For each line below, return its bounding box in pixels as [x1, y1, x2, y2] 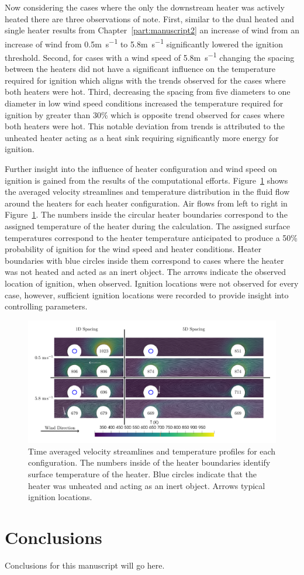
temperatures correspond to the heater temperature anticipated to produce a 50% [5, 231, 298, 243]
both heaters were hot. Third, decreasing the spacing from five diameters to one [5, 85, 291, 98]
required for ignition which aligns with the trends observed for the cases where [5, 74, 286, 86]
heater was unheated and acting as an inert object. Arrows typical [28, 479, 265, 491]
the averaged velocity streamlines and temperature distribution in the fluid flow [5, 185, 290, 198]
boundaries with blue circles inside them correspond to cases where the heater [5, 254, 284, 266]
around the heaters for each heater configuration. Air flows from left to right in [5, 197, 288, 209]
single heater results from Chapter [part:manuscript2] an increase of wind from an [5, 24, 299, 36]
